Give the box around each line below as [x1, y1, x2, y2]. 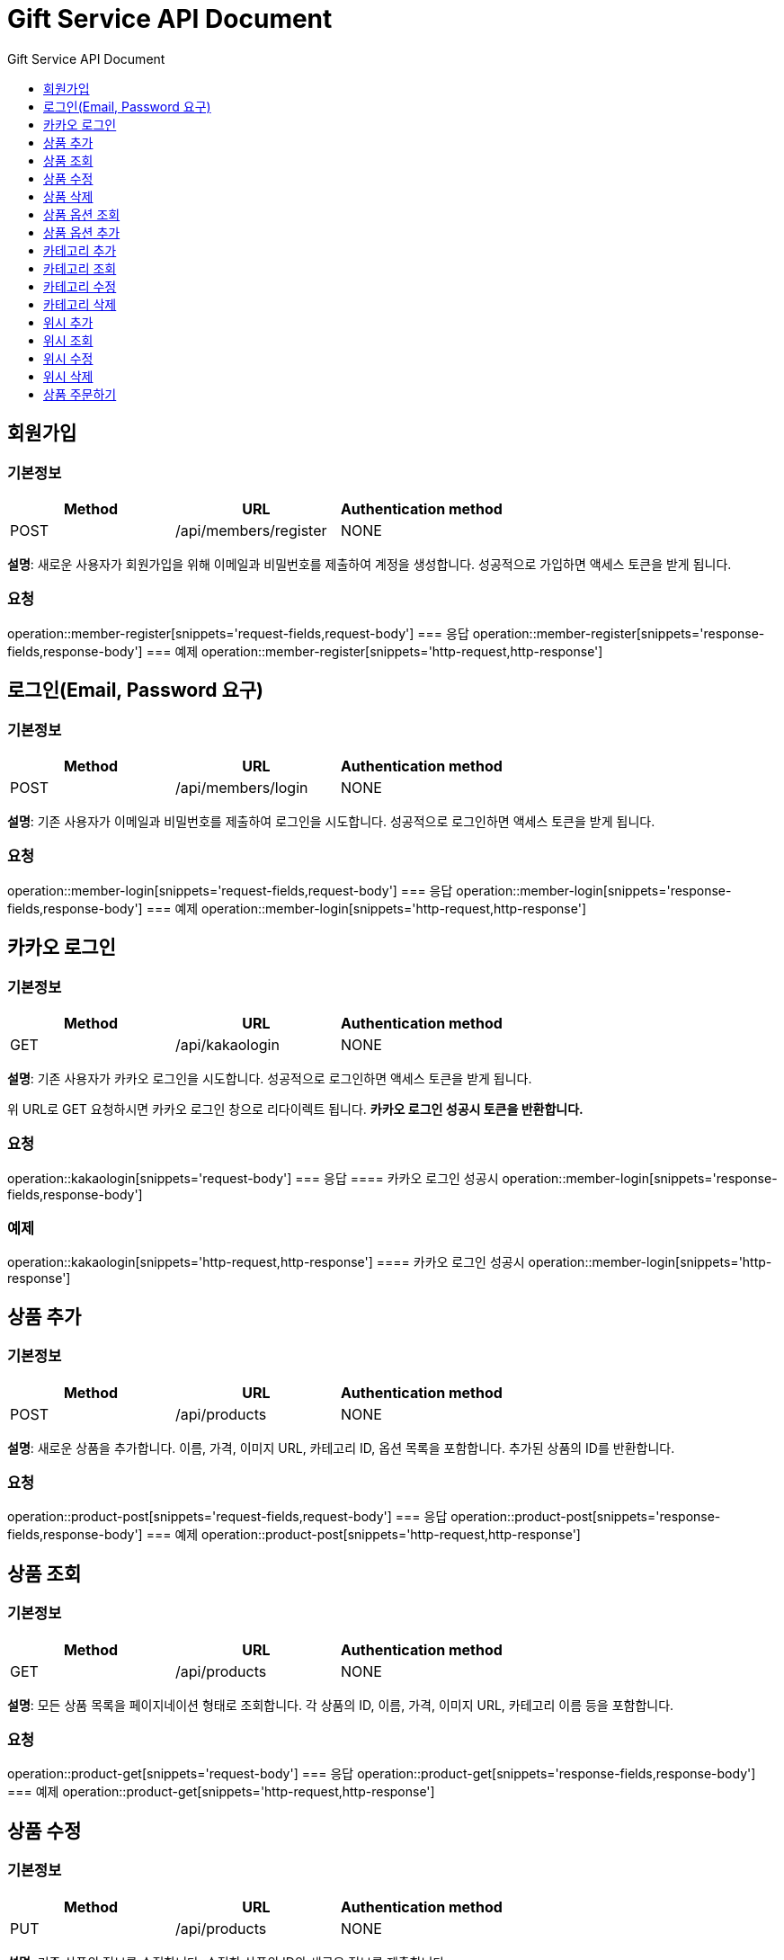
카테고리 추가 [43, 242, 117, 258]
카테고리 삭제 [43, 296, 117, 312]
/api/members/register [174, 521, 327, 539]
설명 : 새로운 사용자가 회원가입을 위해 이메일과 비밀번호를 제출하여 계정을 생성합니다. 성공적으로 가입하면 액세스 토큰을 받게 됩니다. [7, 556, 732, 572]
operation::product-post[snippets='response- [450, 1509, 721, 1525]
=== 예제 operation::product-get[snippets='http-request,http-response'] [7, 1784, 435, 1800]
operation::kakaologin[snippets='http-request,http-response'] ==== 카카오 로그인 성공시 [7, 1254, 525, 1270]
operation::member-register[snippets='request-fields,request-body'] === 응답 [7, 625, 469, 641]
